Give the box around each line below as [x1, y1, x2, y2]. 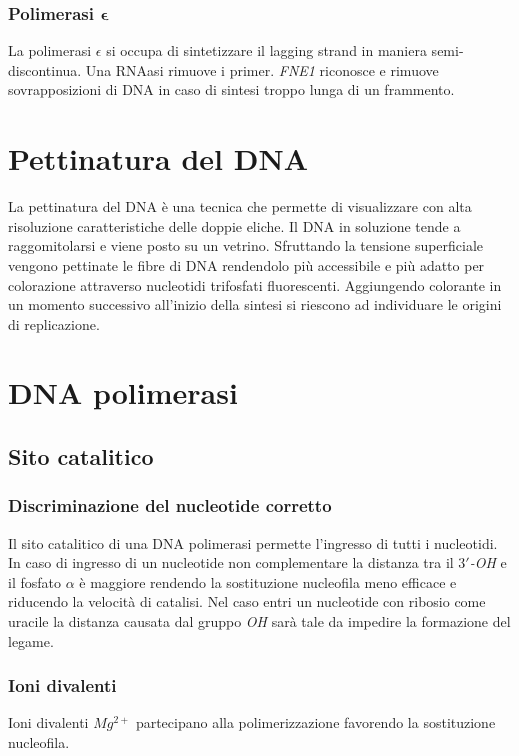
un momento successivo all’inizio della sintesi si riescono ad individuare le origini [8, 294, 502, 315]
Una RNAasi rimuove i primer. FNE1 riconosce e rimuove [85, 59, 439, 80]
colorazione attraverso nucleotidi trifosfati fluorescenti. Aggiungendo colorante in [8, 274, 502, 295]
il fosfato [8, 571, 61, 592]
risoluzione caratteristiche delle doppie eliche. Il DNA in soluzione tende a [8, 215, 461, 236]
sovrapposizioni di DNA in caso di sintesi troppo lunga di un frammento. [8, 79, 455, 100]
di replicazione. [8, 313, 100, 334]
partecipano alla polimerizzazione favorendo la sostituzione [135, 712, 496, 733]
